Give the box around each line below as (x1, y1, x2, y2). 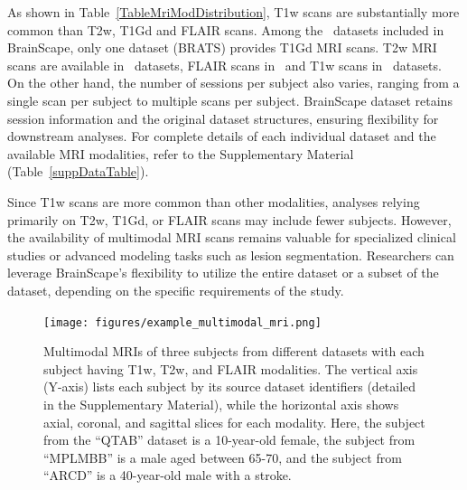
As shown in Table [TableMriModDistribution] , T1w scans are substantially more (7, 3, 460, 21)
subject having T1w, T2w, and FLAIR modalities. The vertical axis (43, 359, 418, 378)
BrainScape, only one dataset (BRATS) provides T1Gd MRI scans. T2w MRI (7, 38, 437, 57)
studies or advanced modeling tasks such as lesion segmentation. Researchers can (7, 245, 454, 264)
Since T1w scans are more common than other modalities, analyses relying (7, 192, 420, 211)
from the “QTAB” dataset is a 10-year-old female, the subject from (43, 430, 416, 449)
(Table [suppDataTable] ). (7, 162, 149, 181)
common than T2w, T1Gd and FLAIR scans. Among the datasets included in (7, 20, 444, 39)
